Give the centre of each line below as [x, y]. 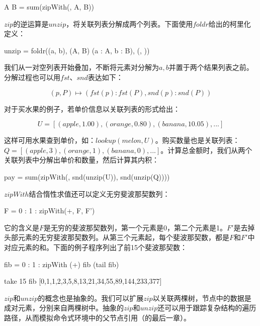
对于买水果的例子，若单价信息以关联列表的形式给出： [92, 108]
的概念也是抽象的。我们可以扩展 [91, 298]
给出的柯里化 [230, 23]
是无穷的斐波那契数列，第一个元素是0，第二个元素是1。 [136, 227]
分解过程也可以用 [32, 77]
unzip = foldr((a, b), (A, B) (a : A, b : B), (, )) [77, 50]
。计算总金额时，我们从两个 [206, 150]
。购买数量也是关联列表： [197, 140]
